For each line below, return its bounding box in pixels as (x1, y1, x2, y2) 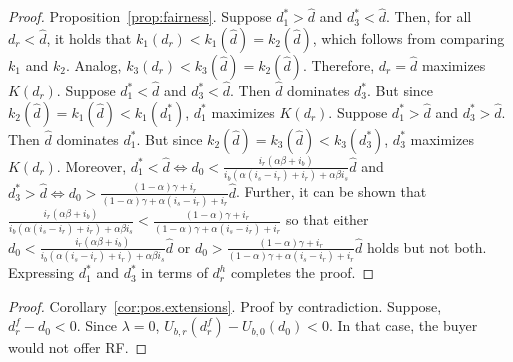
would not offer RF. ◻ (8, 337, 148, 358)
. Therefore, (302, 54, 375, 75)
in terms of (141, 262, 208, 283)
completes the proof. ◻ (230, 262, 375, 283)
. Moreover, (56, 155, 127, 176)
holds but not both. (366, 236, 487, 257)
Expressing (8, 262, 75, 283)
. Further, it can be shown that (236, 181, 427, 202)
